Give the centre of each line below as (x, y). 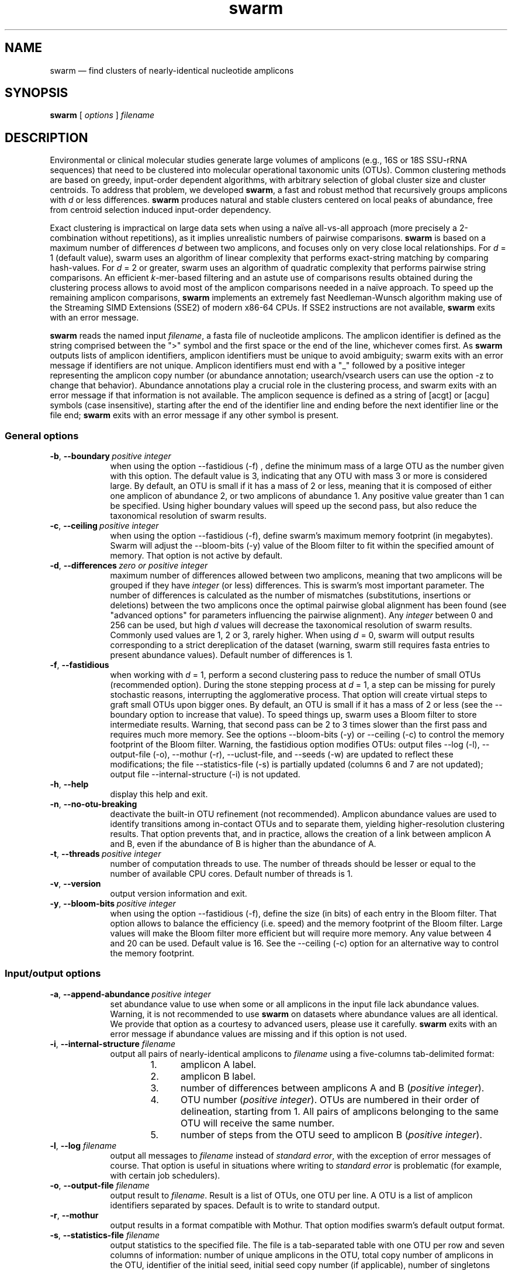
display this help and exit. (159, 794)
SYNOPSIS (37, 93)
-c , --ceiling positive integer (104, 526)
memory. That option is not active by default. (196, 556)
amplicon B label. (218, 1076)
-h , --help (69, 784)
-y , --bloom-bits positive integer (113, 904)
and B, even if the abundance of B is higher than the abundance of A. (243, 844)
